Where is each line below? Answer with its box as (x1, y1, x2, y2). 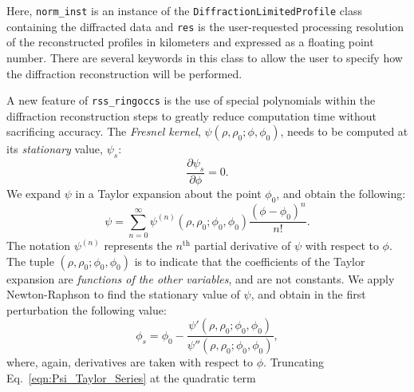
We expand (6, 184, 61, 201)
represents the (104, 237, 172, 254)
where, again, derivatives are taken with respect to (6, 354, 254, 370)
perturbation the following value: (6, 301, 167, 318)
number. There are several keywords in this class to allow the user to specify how (6, 49, 403, 65)
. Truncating (263, 354, 324, 370)
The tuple (6, 252, 54, 269)
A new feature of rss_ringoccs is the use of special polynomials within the (6, 92, 376, 109)
